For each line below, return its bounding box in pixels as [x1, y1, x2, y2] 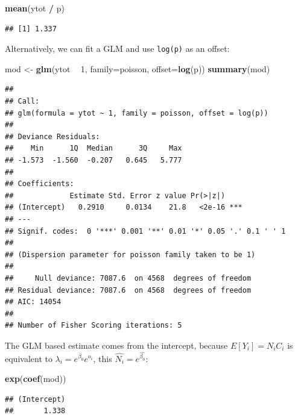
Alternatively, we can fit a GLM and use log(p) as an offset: [5, 42, 230, 55]
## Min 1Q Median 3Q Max [5, 144, 182, 153]
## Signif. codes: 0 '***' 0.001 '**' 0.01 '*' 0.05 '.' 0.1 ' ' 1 [5, 226, 286, 236]
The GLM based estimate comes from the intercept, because [5, 338, 228, 351]
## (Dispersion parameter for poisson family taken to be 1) [5, 250, 256, 259]
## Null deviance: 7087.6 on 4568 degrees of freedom [5, 273, 252, 282]
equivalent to [5, 352, 52, 364]
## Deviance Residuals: [5, 132, 100, 141]
